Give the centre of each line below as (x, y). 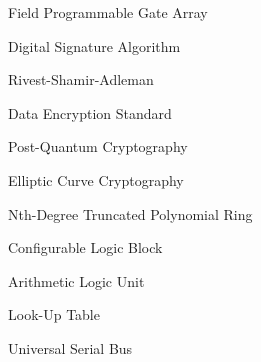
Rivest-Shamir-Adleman (81, 79)
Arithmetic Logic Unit (76, 280)
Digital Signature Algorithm (94, 45)
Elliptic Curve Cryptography (96, 179)
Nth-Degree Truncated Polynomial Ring (130, 213)
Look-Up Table (54, 314)
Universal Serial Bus (70, 347)
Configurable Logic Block (85, 247)
